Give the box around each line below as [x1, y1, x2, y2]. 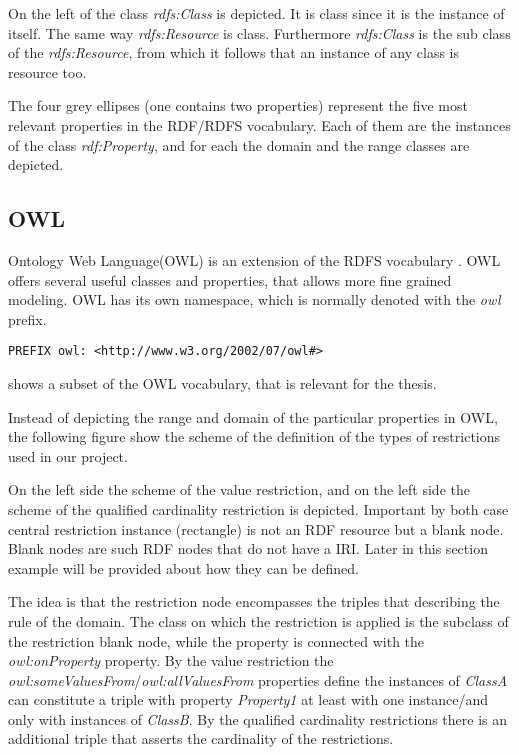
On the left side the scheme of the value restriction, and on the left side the [8, 479, 470, 500]
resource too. [8, 61, 87, 82]
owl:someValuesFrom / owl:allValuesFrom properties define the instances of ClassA [8, 669, 508, 690]
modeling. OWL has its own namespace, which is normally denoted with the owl [8, 289, 501, 310]
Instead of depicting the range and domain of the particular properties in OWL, [8, 406, 498, 427]
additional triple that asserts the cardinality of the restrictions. [8, 728, 394, 749]
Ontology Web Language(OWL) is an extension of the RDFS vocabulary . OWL [8, 249, 501, 270]
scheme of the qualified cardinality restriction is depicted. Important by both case [8, 498, 509, 519]
